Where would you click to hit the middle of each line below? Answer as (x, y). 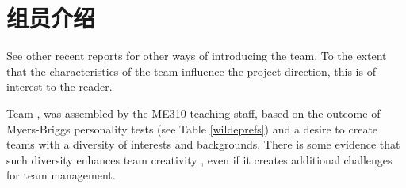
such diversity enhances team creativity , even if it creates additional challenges (199, 159)
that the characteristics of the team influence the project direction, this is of (191, 71)
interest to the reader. (59, 86)
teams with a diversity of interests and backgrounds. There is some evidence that (203, 144)
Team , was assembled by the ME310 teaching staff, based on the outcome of (193, 113)
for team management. (61, 175)
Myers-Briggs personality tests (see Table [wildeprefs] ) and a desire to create (192, 128)
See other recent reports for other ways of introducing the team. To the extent (197, 56)
